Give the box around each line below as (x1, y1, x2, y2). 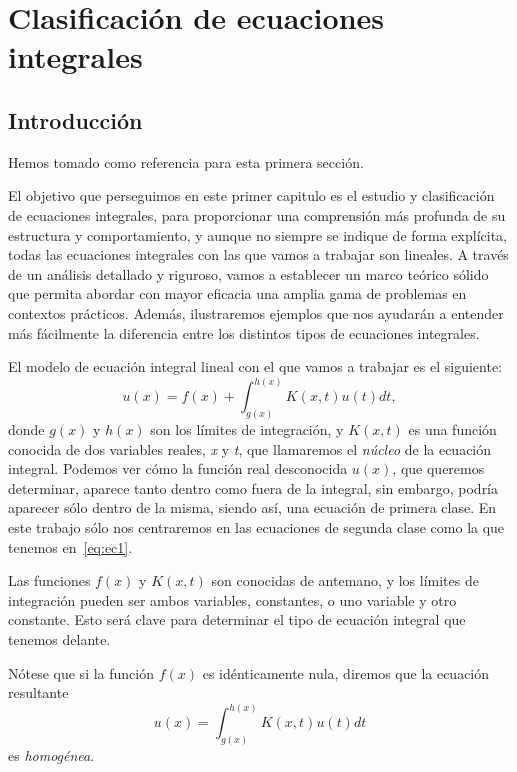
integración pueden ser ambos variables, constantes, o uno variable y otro (8, 589, 457, 610)
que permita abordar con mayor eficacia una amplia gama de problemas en (8, 283, 467, 304)
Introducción (8, 104, 143, 135)
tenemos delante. (8, 628, 111, 649)
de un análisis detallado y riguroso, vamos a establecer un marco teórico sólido (8, 263, 489, 284)
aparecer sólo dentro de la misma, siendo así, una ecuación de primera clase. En (8, 497, 497, 518)
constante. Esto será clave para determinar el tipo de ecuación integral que (8, 609, 466, 630)
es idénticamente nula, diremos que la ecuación (202, 662, 490, 683)
